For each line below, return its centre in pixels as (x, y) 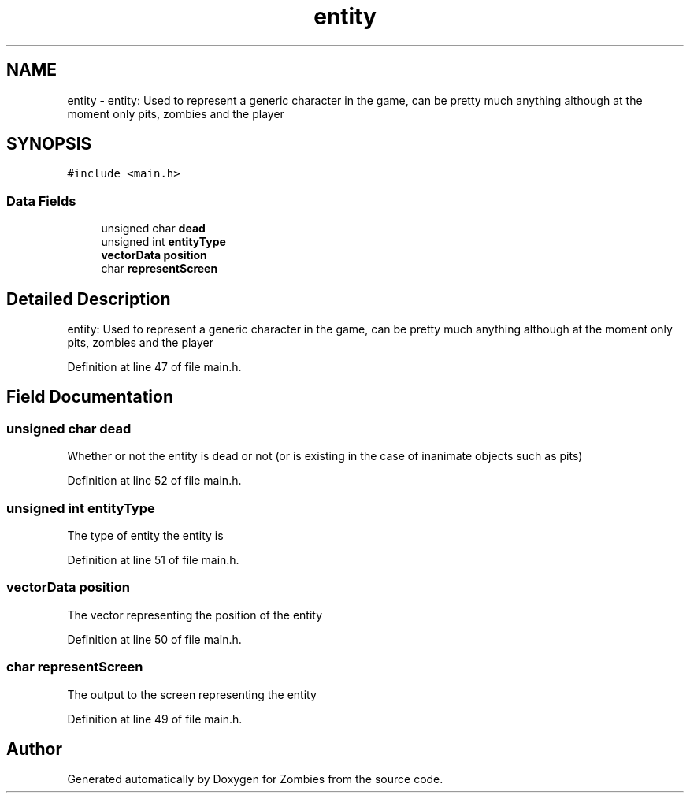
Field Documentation (90, 397)
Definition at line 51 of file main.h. (153, 560)
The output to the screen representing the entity (192, 694)
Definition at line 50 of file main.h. (154, 639)
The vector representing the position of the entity (195, 615)
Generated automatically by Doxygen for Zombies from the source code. (255, 779)
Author (34, 749)
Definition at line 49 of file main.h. (155, 719)
